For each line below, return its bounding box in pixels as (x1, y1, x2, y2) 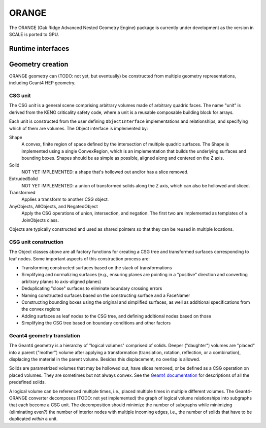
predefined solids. (9, 379, 46, 385)
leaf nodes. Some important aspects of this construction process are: (9, 255, 150, 261)
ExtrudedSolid (9, 176, 38, 182)
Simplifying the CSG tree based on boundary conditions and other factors (21, 320, 171, 326)
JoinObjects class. (21, 217, 59, 223)
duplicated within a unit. (9, 416, 58, 422)
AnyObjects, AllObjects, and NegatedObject (9, 203, 98, 209)
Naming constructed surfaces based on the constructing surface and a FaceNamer (21, 292, 191, 298)
